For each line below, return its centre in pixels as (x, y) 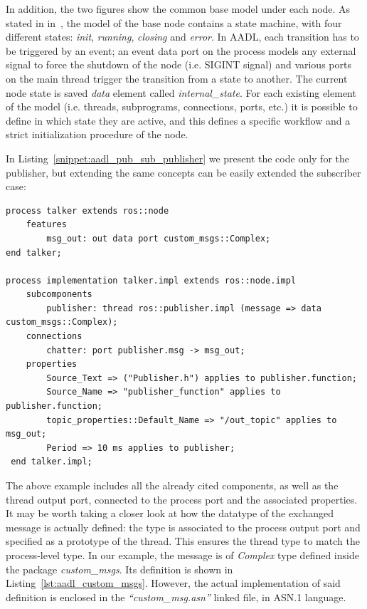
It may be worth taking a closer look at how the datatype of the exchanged (170, 513)
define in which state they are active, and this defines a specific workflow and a (178, 120)
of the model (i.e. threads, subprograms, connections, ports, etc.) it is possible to (182, 106)
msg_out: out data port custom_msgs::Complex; (159, 238)
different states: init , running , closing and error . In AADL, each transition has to (182, 37)
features (46, 225)
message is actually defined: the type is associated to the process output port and (183, 527)
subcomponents (59, 295)
